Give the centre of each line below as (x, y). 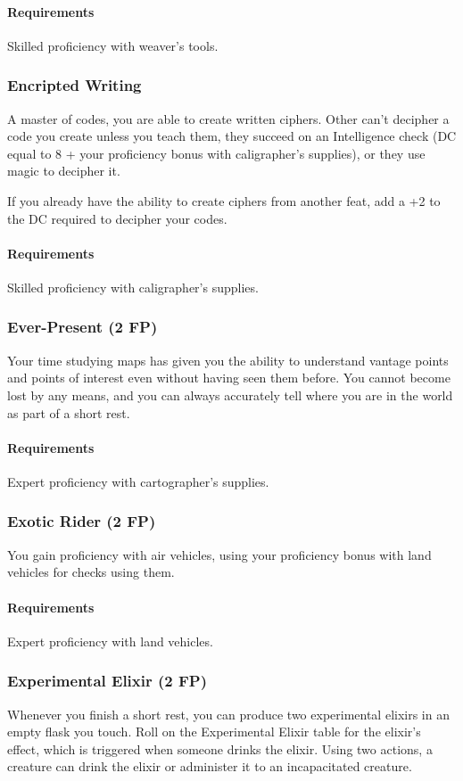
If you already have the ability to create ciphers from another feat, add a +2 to (224, 200)
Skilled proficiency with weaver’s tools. (113, 45)
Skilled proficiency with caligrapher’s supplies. (133, 287)
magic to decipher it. (64, 171)
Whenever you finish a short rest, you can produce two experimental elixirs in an (228, 714)
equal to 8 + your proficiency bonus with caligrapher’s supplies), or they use (216, 153)
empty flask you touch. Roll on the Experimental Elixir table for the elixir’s (214, 732)
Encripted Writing (74, 85)
